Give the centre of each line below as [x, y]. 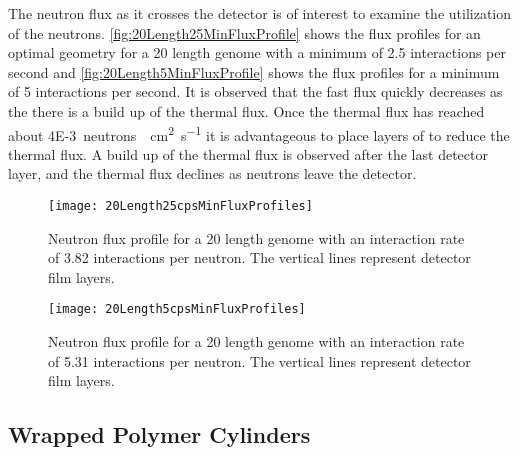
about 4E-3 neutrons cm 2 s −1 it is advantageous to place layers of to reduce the [259, 133]
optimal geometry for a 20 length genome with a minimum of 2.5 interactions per [257, 52]
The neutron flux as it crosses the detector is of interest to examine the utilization [260, 13]
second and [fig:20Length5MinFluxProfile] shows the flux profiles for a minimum [254, 71]
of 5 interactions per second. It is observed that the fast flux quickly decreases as [255, 91]
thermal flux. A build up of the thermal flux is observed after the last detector [248, 153]
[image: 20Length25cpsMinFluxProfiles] [180, 206]
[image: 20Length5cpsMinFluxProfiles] [177, 309]
